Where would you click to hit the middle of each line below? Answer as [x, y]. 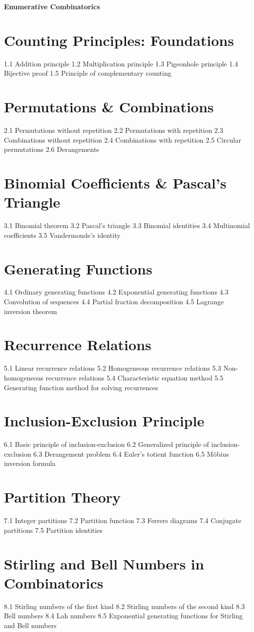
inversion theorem [31, 311]
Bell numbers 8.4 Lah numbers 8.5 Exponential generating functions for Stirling [123, 616]
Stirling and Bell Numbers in [104, 563]
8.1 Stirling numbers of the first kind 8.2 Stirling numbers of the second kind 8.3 [124, 606]
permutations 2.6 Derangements [52, 149]
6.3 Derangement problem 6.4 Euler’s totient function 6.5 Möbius [131, 453]
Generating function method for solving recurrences [81, 387]
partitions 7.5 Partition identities [53, 530]
